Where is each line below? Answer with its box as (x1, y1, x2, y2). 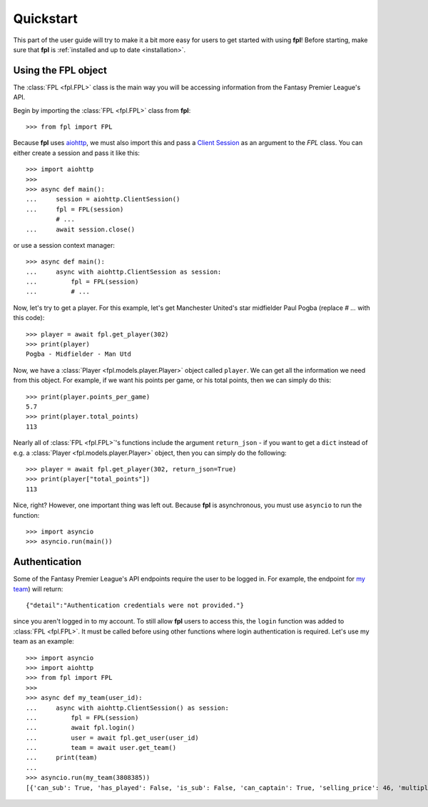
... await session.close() (26, 225, 136, 234)
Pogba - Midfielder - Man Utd (26, 350, 132, 359)
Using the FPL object (13, 64, 107, 76)
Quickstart (13, 11, 78, 26)
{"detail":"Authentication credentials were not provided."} (26, 601, 244, 609)
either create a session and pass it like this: (13, 149, 141, 157)
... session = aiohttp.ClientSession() (26, 195, 180, 204)
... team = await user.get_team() (26, 743, 177, 752)
